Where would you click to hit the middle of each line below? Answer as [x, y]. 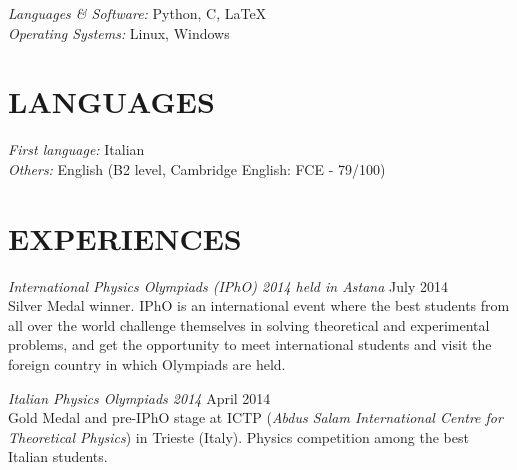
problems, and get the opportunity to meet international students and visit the [250, 344]
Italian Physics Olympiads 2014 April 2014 [139, 397]
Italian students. [58, 456]
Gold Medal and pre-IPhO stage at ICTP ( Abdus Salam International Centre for [255, 417]
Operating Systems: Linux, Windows [119, 32]
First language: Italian [76, 149]
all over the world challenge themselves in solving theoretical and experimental [249, 324]
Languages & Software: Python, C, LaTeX [137, 13]
